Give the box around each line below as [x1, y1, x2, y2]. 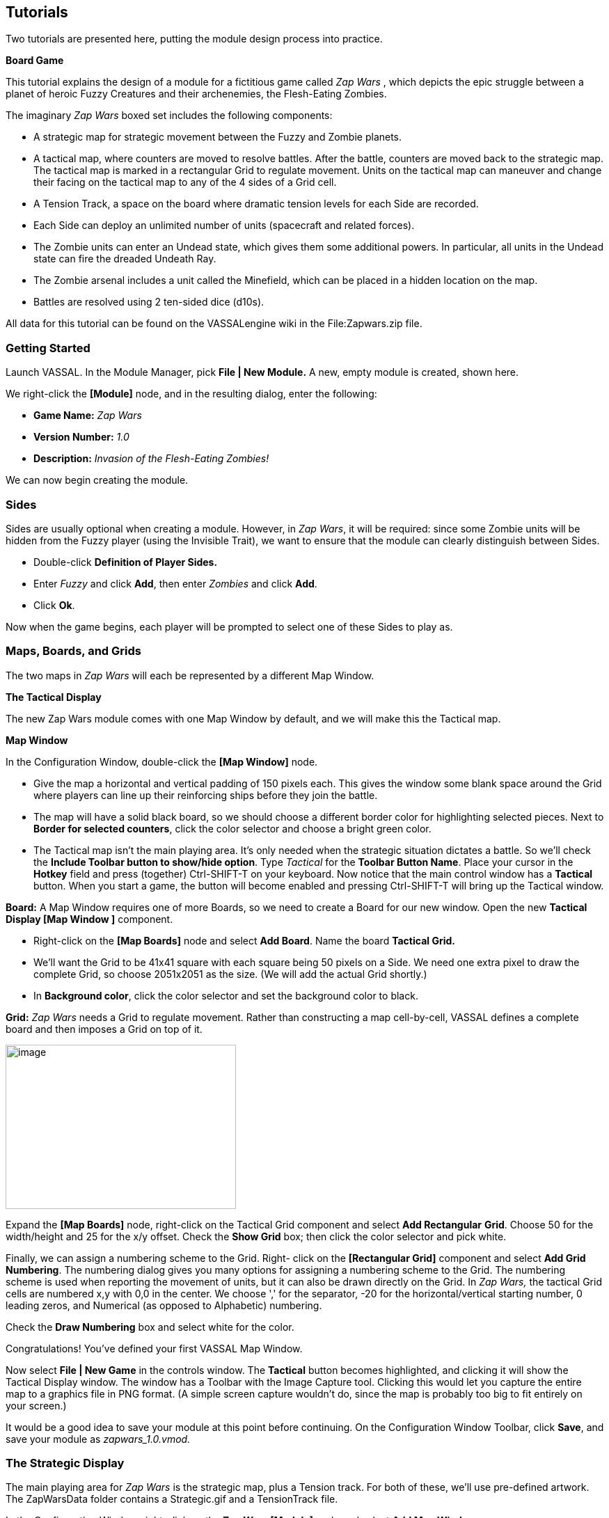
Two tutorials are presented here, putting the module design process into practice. [6, 33, 383, 45]
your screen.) [6, 1399, 67, 1412]
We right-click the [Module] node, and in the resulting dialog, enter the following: [6, 388, 377, 400]
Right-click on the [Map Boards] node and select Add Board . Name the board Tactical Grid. [33, 934, 455, 947]
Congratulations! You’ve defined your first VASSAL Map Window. [6, 1342, 303, 1354]
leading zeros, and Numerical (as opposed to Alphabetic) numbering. [6, 1299, 322, 1311]
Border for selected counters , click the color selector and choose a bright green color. [33, 822, 432, 835]
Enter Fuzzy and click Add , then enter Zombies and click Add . [33, 577, 317, 590]
